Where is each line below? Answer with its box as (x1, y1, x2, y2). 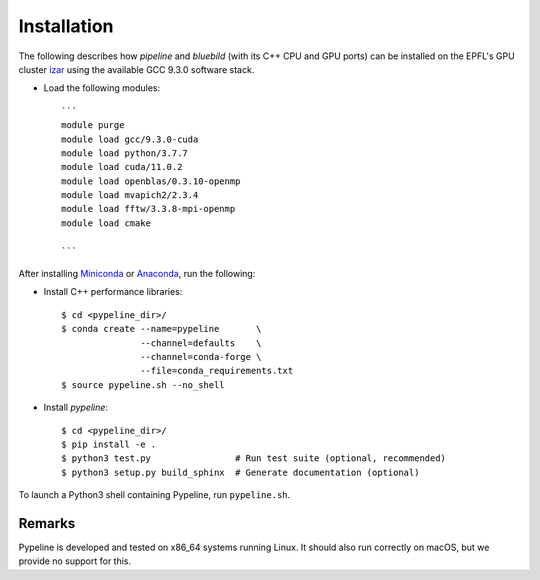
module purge (61, 120, 125, 131)
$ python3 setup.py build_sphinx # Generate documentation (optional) (61, 466, 420, 478)
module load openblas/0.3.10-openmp (61, 175, 241, 187)
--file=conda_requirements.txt (140, 365, 294, 377)
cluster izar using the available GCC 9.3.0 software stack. (18, 63, 255, 75)
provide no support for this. (18, 555, 132, 567)
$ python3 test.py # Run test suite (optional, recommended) (61, 453, 447, 464)
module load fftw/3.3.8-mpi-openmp (61, 203, 236, 215)
